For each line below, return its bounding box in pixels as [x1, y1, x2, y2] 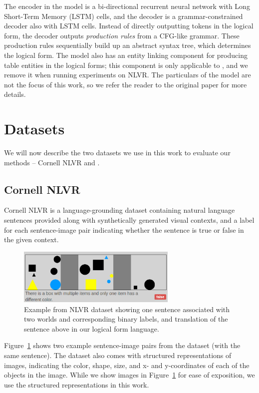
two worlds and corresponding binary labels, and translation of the [24, 314, 228, 324]
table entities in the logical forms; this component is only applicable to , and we [4, 59, 248, 70]
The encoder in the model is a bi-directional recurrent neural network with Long [4, 1, 250, 11]
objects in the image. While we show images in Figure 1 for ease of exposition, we [4, 370, 255, 380]
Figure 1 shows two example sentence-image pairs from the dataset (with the [4, 340, 241, 351]
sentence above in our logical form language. [24, 323, 159, 334]
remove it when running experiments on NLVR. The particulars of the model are [4, 69, 251, 80]
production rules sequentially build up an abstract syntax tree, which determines [4, 40, 251, 50]
